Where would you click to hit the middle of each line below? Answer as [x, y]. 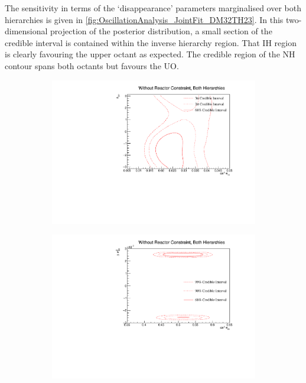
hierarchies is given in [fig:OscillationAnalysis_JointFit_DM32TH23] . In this [144, 19]
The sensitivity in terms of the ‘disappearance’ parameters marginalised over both [153, 8]
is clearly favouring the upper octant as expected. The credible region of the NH [150, 54]
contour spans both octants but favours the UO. [92, 65]
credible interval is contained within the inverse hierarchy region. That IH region [151, 42]
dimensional [26, 31]
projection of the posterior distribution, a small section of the [161, 31]
